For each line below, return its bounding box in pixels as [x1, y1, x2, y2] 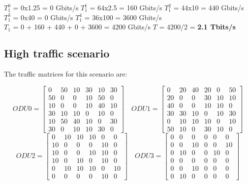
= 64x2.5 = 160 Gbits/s [90, 2, 162, 12]
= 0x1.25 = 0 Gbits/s [13, 2, 79, 12]
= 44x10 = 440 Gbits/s [173, 2, 244, 12]
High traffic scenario [4, 46, 110, 61]
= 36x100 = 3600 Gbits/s [84, 12, 162, 22]
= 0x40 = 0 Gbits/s [13, 12, 73, 22]
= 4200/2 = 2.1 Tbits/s [159, 22, 236, 32]
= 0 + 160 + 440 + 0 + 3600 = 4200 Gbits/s [13, 22, 151, 32]
